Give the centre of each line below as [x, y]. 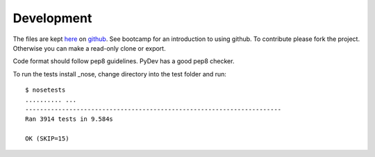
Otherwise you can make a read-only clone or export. [89, 48]
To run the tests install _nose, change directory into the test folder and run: [120, 74]
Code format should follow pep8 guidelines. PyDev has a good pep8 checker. [124, 61]
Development [52, 18]
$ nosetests [45, 90]
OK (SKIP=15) [47, 139]
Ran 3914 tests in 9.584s [69, 119]
